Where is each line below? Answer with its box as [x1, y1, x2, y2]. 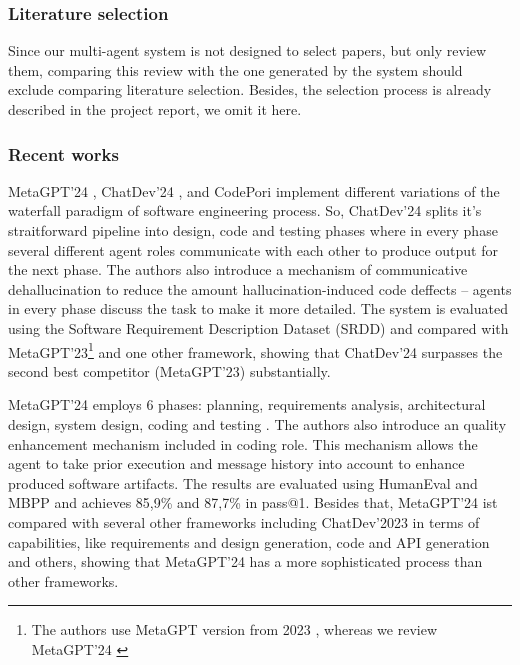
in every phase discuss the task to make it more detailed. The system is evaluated [8, 298, 508, 319]
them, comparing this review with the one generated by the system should [8, 59, 463, 80]
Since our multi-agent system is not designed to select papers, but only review [8, 40, 487, 61]
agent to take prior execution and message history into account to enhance [8, 453, 465, 474]
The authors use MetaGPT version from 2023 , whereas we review [31, 619, 437, 640]
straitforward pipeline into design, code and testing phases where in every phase [8, 220, 498, 240]
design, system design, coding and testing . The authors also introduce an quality [8, 414, 507, 434]
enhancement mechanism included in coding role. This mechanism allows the [8, 433, 478, 454]
